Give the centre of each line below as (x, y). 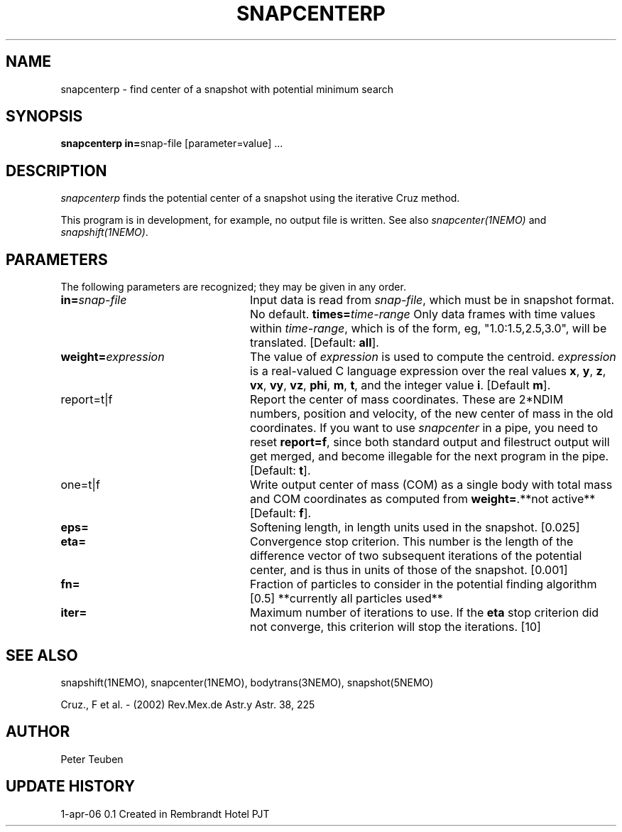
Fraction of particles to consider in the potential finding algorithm (423, 584)
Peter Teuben (92, 759)
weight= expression (113, 357)
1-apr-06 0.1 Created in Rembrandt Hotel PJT (165, 814)
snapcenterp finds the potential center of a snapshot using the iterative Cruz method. (260, 198)
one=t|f (80, 485)
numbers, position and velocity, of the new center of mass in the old (431, 414)
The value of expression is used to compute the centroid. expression (433, 357)
